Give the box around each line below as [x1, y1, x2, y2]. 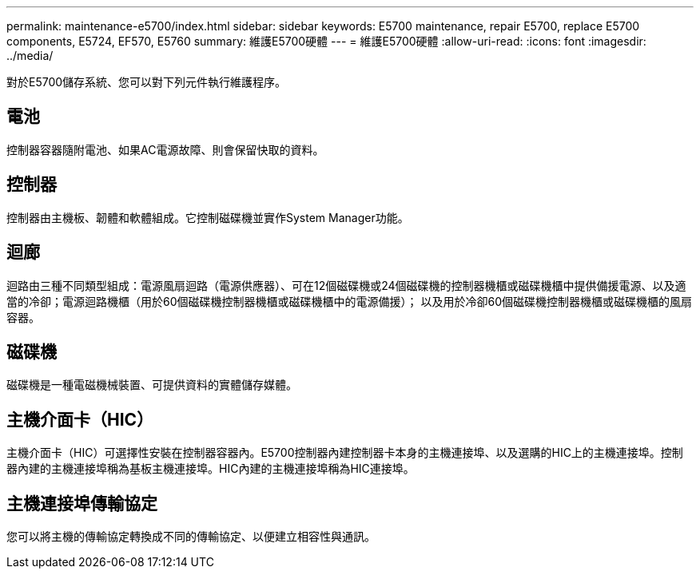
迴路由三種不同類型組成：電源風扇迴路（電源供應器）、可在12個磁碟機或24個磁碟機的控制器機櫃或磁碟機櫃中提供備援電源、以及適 [6, 278, 686, 292]
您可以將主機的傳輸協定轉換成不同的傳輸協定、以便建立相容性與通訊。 [6, 529, 376, 544]
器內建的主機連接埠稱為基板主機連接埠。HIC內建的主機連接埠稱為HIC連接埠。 [6, 462, 415, 476]
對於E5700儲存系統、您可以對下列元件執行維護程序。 [6, 75, 287, 89]
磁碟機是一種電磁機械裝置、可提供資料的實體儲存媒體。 [6, 378, 297, 392]
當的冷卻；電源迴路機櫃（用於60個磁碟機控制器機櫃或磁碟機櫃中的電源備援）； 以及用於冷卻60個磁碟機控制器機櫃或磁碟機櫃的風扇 [6, 294, 692, 308]
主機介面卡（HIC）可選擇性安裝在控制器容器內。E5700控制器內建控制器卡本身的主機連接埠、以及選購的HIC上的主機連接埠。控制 [6, 446, 683, 460]
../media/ [6, 49, 54, 62]
